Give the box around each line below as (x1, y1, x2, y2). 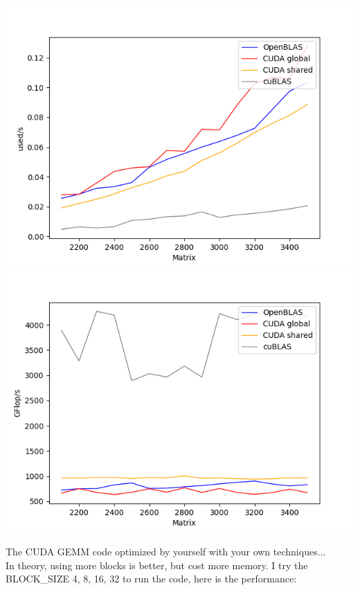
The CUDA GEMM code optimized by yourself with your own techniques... (6, 544, 326, 559)
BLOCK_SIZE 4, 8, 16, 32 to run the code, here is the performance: (6, 571, 297, 586)
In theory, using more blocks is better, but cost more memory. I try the (6, 557, 308, 572)
